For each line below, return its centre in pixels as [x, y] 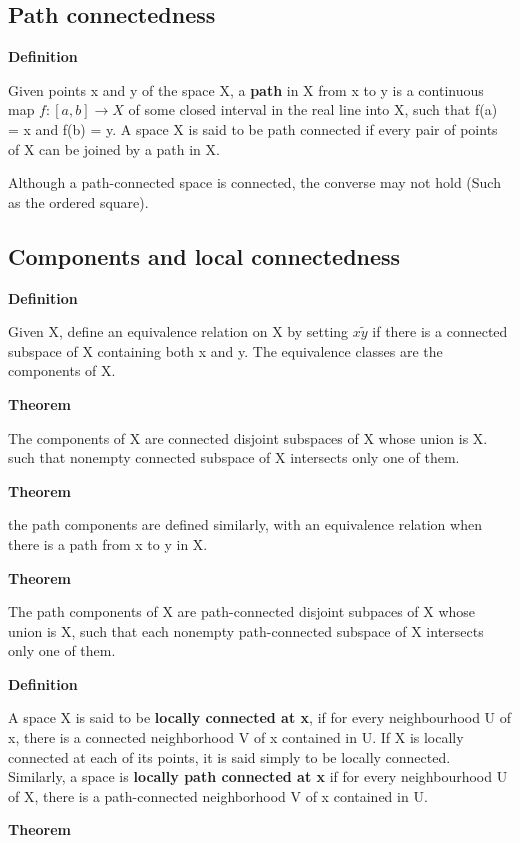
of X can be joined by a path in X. [114, 148]
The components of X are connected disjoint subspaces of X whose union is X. [248, 437]
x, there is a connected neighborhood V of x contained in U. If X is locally [236, 737]
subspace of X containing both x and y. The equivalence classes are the [225, 350]
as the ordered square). [78, 201]
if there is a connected [440, 331]
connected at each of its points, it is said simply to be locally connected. [229, 756]
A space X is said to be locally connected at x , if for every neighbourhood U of [260, 717]
